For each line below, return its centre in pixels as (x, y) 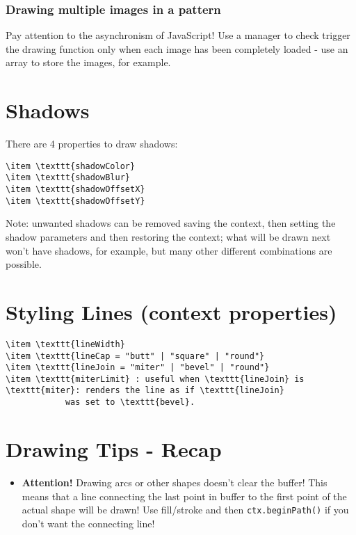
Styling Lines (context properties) (171, 311)
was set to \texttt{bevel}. (130, 402)
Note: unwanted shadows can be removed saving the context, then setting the (171, 223)
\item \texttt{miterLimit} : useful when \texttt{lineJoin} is (155, 379)
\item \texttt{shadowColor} (71, 166)
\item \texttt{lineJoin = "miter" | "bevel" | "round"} (138, 368)
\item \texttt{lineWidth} (65, 344)
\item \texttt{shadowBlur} (68, 178)
